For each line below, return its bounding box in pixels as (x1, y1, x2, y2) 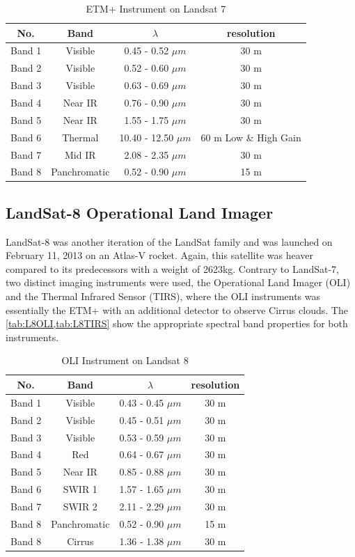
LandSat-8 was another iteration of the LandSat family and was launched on (6, 234, 333, 249)
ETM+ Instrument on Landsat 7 (86, 1, 226, 15)
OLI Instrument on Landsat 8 (61, 353, 189, 368)
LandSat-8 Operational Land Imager (6, 201, 274, 223)
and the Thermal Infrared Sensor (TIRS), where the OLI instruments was (6, 289, 321, 304)
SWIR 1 (63, 482, 97, 496)
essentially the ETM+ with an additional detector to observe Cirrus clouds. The (6, 302, 348, 317)
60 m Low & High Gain (200, 130, 301, 144)
